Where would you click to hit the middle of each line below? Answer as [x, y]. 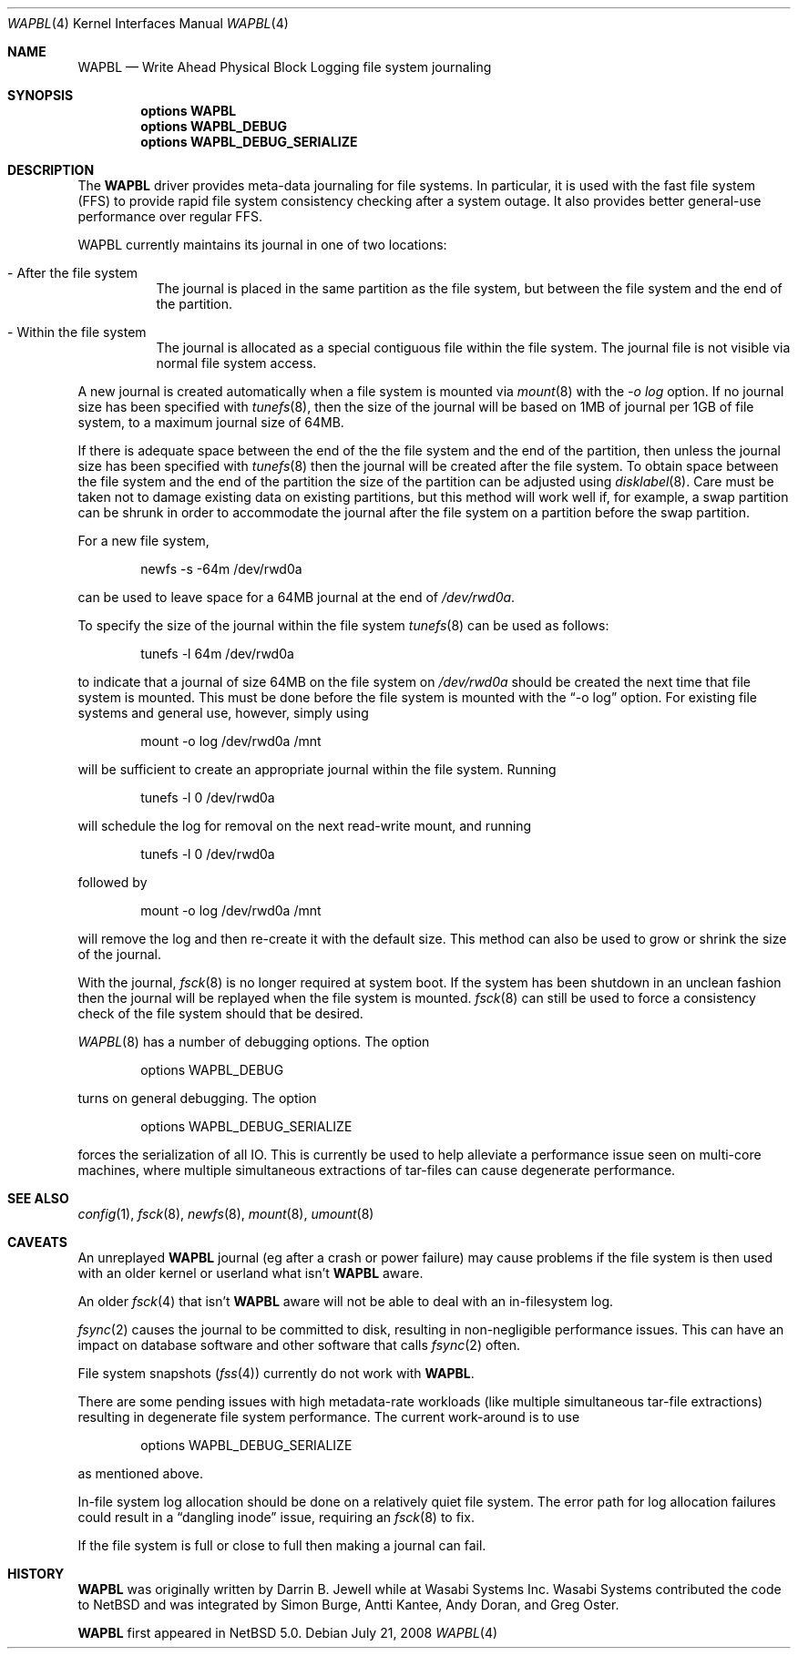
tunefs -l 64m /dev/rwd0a [217, 654]
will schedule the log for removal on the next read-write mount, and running [305, 826]
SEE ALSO [38, 1198]
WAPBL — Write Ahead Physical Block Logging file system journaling [285, 67]
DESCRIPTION [51, 170]
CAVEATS [37, 1242]
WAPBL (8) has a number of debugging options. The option [254, 1042]
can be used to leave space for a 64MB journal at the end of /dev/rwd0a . [297, 597]
